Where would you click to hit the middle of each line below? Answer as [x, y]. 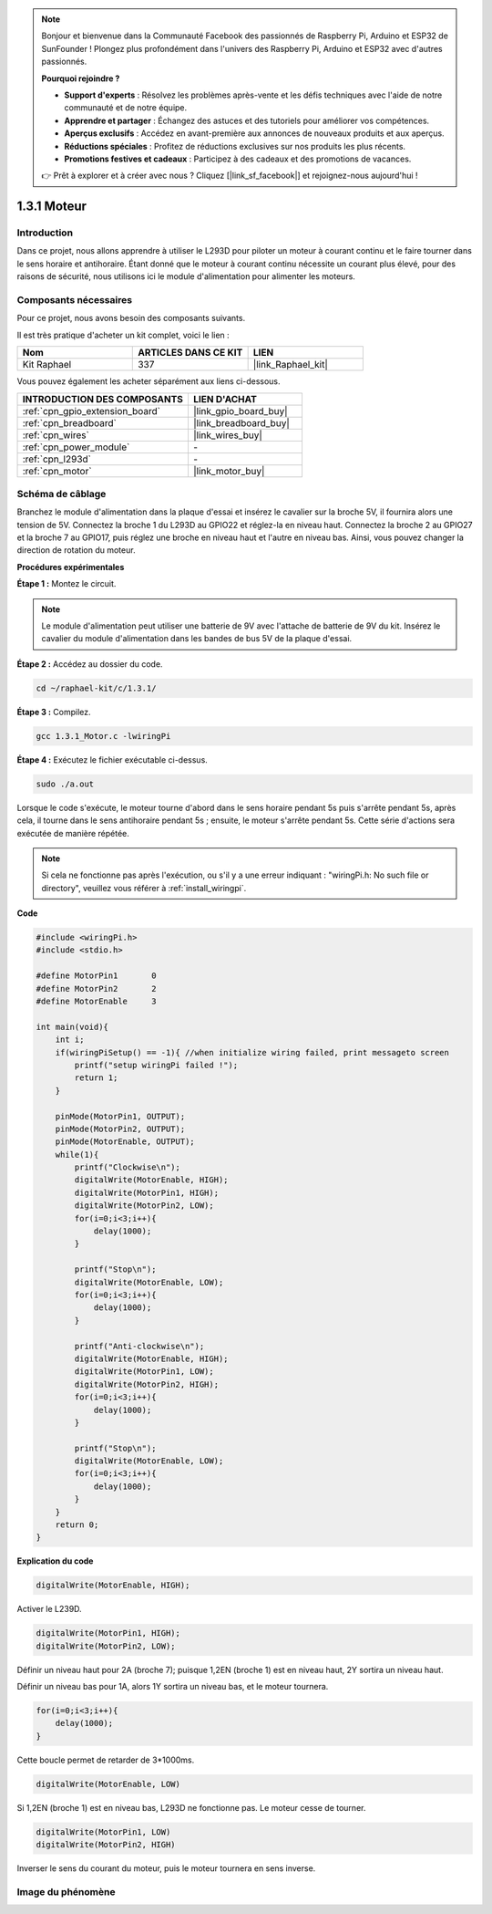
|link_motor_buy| [229, 471]
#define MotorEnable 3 [96, 1001]
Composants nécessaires [74, 300]
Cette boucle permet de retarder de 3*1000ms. [106, 1760]
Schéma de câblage [61, 494]
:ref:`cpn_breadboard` [70, 422]
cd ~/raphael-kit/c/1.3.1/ [96, 688]
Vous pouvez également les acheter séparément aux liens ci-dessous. [149, 381]
